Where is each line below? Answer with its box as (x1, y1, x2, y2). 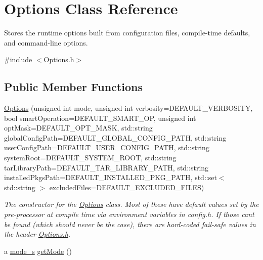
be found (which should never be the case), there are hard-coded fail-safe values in (4, 219, 256, 229)
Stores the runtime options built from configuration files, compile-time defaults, (4, 27, 250, 38)
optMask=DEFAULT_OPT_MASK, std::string (4, 122, 153, 133)
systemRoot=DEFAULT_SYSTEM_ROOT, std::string (4, 152, 177, 163)
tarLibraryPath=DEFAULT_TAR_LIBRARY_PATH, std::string (4, 162, 209, 172)
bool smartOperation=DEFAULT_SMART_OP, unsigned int (4, 112, 196, 123)
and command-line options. (4, 37, 88, 48)
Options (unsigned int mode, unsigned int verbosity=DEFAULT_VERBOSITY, (4, 103, 253, 113)
